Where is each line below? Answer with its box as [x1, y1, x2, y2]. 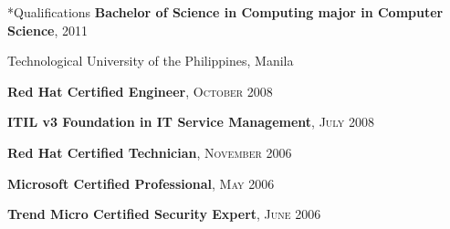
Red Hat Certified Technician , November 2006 [7, 142, 292, 161]
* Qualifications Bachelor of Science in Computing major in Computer [7, 3, 444, 21]
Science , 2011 [7, 20, 88, 39]
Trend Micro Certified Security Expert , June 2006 [7, 204, 321, 224]
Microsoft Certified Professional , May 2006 [7, 173, 275, 193]
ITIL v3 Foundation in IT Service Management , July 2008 [7, 112, 374, 131]
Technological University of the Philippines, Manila [7, 51, 294, 70]
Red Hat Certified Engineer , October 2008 [7, 81, 273, 100]
